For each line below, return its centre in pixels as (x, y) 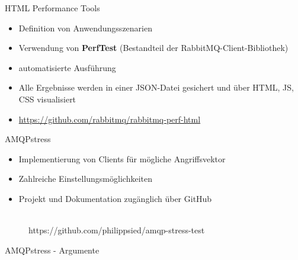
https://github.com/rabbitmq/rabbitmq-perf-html (110, 119)
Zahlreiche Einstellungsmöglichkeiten (85, 179)
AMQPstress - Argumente (52, 250)
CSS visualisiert (47, 99)
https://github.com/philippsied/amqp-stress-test (117, 230)
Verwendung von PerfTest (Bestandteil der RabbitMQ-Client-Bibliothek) (153, 48)
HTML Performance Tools (52, 8)
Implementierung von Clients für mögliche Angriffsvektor (122, 158)
